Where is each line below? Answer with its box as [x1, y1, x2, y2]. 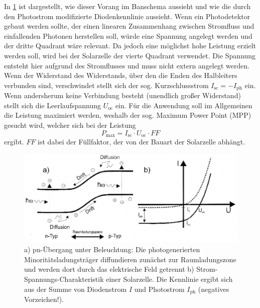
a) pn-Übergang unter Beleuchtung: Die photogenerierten [24, 244, 200, 255]
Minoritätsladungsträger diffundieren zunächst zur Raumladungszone [24, 254, 236, 264]
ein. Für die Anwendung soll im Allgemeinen [115, 100, 252, 110]
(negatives [198, 283, 229, 294]
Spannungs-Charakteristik [24, 273, 104, 284]
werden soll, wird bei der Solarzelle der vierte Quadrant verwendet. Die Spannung [4, 50, 256, 60]
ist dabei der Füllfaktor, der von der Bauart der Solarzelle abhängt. [38, 136, 245, 147]
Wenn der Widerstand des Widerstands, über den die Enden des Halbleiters [4, 70, 237, 81]
